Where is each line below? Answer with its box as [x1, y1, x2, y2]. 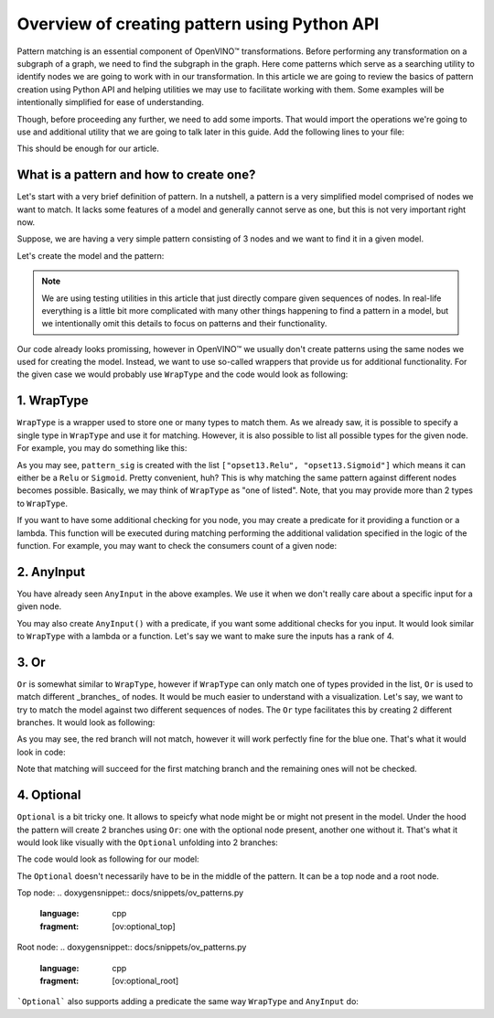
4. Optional [16, 788, 81, 803]
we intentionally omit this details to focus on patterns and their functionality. [41, 318, 328, 329]
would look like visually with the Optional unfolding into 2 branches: [16, 837, 278, 848]
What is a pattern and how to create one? [16, 167, 256, 183]
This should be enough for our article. [16, 143, 160, 155]
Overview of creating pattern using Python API [16, 14, 380, 34]
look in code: [16, 746, 66, 757]
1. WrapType [16, 393, 89, 409]
